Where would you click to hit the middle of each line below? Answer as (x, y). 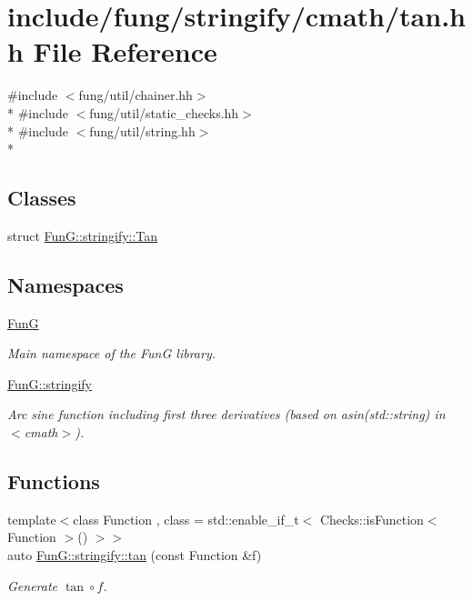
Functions (54, 481)
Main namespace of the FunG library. (111, 353)
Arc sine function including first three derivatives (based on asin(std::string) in (226, 414)
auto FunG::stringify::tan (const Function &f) (135, 555)
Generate (33, 585)
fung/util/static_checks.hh (164, 112)
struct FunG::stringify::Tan (83, 235)
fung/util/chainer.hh (136, 95)
